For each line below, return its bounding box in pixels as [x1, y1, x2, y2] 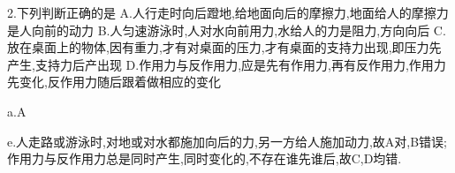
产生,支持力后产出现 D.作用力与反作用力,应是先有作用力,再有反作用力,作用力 [7, 55, 446, 73]
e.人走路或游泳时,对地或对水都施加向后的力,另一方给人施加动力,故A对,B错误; [7, 132, 447, 150]
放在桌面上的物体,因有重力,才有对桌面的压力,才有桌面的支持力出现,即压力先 [7, 38, 442, 56]
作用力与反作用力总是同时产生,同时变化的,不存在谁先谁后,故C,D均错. [7, 149, 402, 168]
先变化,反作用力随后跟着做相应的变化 [7, 72, 221, 91]
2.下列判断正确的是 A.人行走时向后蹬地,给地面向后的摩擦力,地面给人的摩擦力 [7, 4, 449, 21]
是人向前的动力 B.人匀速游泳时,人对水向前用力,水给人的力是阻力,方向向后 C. [7, 20, 446, 39]
